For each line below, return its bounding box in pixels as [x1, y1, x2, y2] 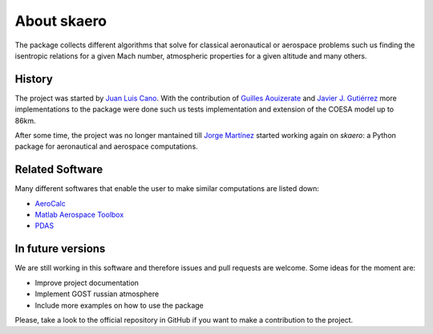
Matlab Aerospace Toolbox [34, 210, 124, 220]
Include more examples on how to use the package [34, 300, 204, 310]
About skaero [14, 12, 107, 30]
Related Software [14, 163, 103, 177]
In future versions [14, 242, 106, 256]
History [14, 72, 54, 86]
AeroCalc [34, 198, 66, 208]
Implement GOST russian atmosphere [34, 289, 160, 299]
